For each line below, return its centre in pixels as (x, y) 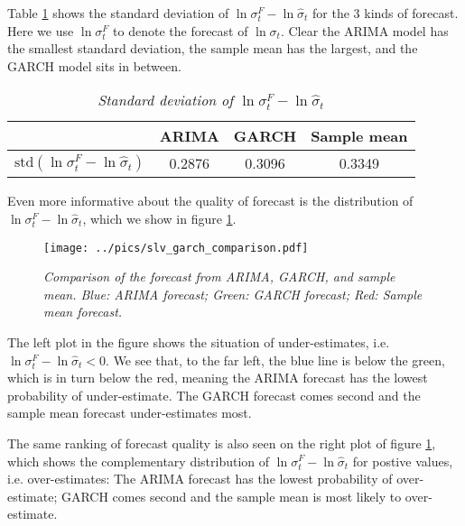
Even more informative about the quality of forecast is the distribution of (210, 201)
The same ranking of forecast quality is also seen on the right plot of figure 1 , (222, 443)
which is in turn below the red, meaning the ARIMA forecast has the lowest (218, 378)
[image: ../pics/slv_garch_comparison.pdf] (176, 248)
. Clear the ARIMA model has (364, 30)
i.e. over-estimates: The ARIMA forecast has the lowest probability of (200, 479)
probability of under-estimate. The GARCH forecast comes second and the (214, 395)
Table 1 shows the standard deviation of (118, 13)
